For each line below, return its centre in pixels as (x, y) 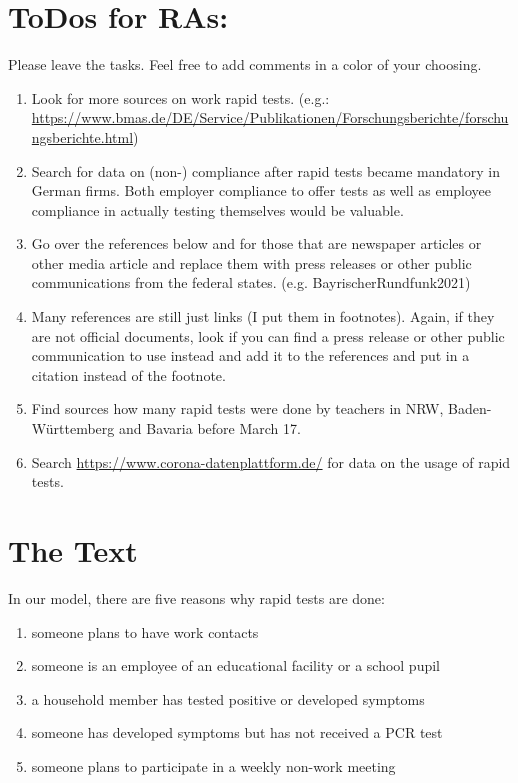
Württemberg (73, 428)
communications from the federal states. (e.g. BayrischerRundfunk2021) (251, 282)
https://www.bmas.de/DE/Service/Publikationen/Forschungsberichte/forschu (270, 117)
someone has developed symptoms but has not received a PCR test (237, 732)
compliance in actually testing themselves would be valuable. (217, 209)
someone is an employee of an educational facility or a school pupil (235, 665)
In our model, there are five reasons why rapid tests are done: (196, 597)
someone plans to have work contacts (145, 631)
